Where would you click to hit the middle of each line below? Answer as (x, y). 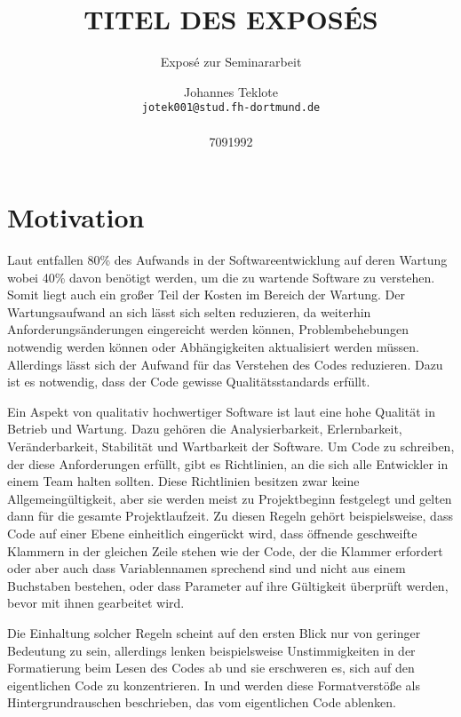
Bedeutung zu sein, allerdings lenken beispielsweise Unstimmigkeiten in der (211, 650)
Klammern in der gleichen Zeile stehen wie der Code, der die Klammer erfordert (225, 550)
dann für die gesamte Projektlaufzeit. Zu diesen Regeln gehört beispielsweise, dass (230, 516)
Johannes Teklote (231, 91)
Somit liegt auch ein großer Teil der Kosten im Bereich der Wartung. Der (206, 295)
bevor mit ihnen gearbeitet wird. (96, 603)
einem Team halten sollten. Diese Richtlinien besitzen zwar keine (183, 481)
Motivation (76, 217)
